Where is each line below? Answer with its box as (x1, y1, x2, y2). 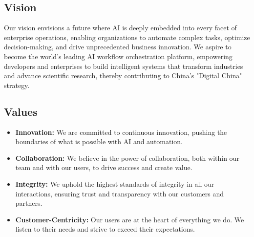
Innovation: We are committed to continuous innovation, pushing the (15, 127, 227, 137)
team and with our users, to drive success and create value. (15, 162, 192, 172)
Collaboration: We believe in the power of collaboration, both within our (15, 152, 239, 163)
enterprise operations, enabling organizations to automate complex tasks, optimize (4, 32, 250, 42)
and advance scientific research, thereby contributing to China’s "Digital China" (4, 70, 242, 81)
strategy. (4, 80, 30, 90)
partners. (15, 198, 42, 208)
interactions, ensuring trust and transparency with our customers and (15, 188, 224, 198)
